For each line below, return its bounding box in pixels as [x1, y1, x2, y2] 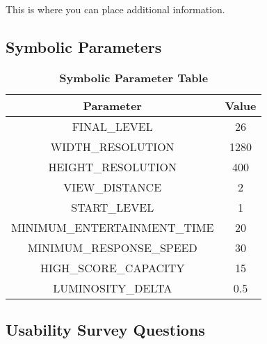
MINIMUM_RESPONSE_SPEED [27, 239, 197, 256]
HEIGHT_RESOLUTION [48, 158, 177, 175]
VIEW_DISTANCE [63, 178, 162, 195]
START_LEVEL [71, 198, 154, 215]
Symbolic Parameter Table [59, 69, 209, 86]
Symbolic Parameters [6, 36, 162, 57]
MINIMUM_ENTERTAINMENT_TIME [11, 219, 214, 235]
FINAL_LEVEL [72, 118, 153, 134]
